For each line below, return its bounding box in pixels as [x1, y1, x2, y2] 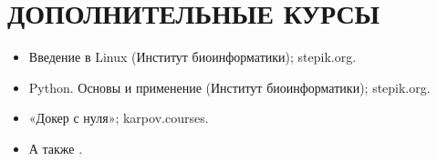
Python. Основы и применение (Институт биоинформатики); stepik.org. [28, 77, 431, 96]
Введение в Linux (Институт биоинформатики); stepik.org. [28, 47, 357, 66]
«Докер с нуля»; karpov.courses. [28, 108, 209, 127]
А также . [28, 138, 83, 157]
